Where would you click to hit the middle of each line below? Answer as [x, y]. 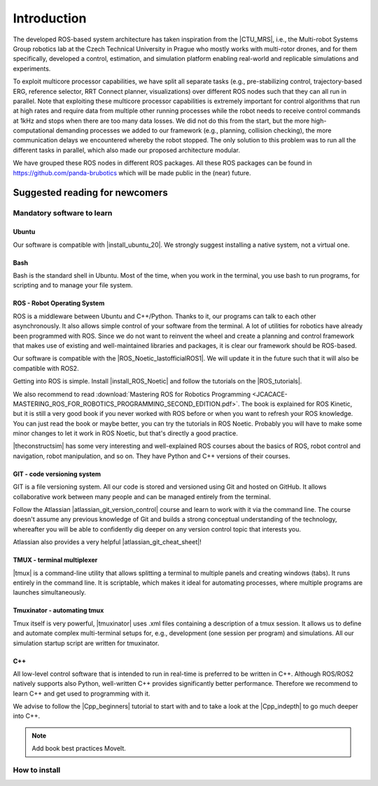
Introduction [50, 18]
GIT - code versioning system [57, 474]
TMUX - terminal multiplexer [55, 560]
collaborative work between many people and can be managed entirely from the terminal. [142, 496]
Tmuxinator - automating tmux [58, 611]
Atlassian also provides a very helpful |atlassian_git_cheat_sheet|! [107, 542]
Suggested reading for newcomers [90, 193]
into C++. [27, 716]
